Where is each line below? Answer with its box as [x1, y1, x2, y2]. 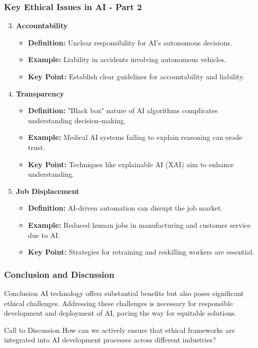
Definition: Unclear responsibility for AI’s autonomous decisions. [28, 37, 232, 47]
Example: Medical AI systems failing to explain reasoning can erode [28, 132, 242, 142]
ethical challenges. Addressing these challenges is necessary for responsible [4, 297, 233, 308]
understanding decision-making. [28, 115, 126, 125]
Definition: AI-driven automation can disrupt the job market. [28, 203, 223, 213]
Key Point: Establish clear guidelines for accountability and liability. [28, 71, 245, 81]
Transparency [16, 88, 64, 98]
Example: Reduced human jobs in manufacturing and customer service [28, 219, 251, 230]
